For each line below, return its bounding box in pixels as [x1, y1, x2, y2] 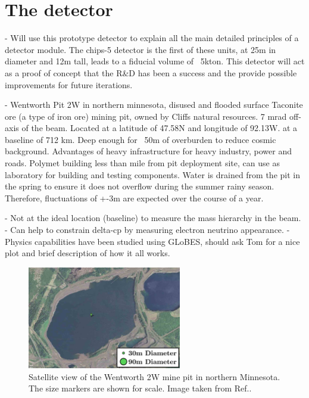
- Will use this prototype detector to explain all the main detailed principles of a [5, 32, 299, 44]
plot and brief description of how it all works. [5, 247, 170, 259]
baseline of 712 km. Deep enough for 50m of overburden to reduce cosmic [5, 133, 276, 145]
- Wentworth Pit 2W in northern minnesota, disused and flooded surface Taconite [5, 98, 303, 111]
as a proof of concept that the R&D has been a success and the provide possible [5, 66, 297, 79]
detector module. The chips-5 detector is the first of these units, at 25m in [5, 43, 276, 55]
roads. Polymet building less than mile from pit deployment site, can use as [5, 157, 280, 169]
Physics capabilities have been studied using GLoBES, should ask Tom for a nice [5, 235, 300, 247]
